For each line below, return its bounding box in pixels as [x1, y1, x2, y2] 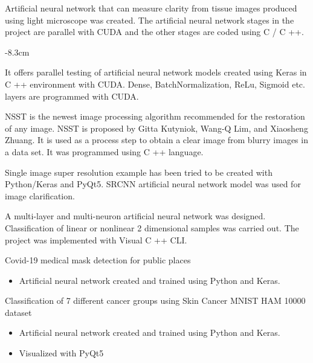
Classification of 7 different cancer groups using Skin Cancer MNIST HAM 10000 [5, 294, 306, 307]
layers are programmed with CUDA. [5, 89, 139, 102]
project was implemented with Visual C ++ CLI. [5, 233, 187, 246]
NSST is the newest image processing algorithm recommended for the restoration [5, 110, 305, 123]
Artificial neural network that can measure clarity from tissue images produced [5, 2, 297, 14]
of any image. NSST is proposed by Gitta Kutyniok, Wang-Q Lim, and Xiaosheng [5, 121, 308, 134]
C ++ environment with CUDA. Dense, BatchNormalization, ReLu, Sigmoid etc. [5, 77, 305, 90]
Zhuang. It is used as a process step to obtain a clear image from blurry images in [5, 133, 308, 146]
